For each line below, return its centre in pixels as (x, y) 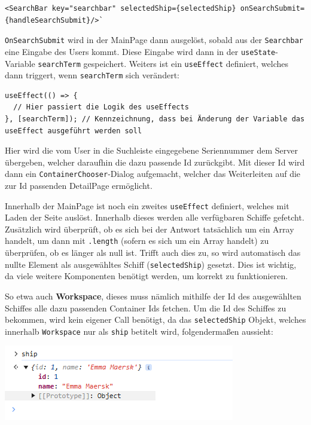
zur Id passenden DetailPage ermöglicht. (79, 186)
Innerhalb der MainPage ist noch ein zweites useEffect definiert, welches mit (147, 205)
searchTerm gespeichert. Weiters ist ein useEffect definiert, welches (163, 63)
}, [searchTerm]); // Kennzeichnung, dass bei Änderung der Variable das (155, 119)
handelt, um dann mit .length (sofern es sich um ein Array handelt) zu (137, 241)
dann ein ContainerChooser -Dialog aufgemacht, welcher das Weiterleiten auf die (153, 174)
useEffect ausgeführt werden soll (74, 131)
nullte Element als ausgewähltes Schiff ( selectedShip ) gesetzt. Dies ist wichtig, (151, 264)
